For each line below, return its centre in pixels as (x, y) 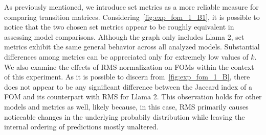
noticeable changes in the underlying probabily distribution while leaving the (125, 116)
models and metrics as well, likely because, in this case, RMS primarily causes (126, 106)
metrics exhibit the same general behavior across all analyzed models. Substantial (132, 47)
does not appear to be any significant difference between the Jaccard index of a (128, 86)
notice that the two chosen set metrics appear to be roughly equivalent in (119, 27)
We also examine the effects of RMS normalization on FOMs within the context (129, 66)
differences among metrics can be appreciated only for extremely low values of (126, 56)
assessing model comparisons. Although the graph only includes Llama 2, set (124, 36)
